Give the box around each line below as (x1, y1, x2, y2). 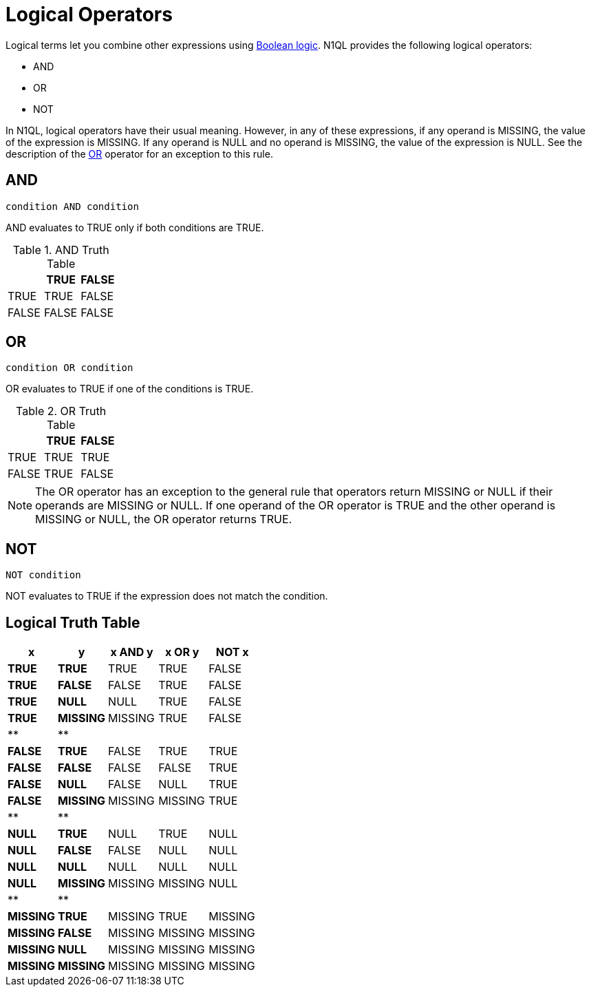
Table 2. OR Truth (16, 404, 107, 419)
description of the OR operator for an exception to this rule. (6, 147, 273, 160)
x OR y (165, 645, 200, 659)
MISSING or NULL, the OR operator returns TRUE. (35, 512, 292, 527)
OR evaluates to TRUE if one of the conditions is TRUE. (6, 383, 254, 395)
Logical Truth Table (6, 613, 140, 631)
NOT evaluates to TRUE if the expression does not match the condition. (6, 590, 328, 602)
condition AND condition (6, 200, 139, 212)
